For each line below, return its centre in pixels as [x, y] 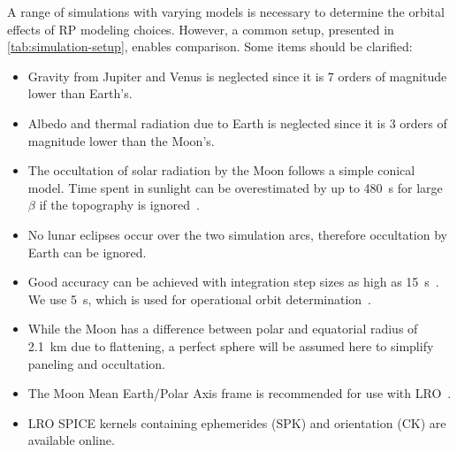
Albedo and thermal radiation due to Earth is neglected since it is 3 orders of [237, 123]
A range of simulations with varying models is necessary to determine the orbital [226, 11]
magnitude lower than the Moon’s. [121, 140]
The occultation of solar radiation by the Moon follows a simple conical [221, 170]
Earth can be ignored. [87, 252]
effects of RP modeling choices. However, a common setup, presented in [201, 29]
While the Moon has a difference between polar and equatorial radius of [223, 329]
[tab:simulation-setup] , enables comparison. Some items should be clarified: [210, 46]
